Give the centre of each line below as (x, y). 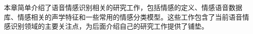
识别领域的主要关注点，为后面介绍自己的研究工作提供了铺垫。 (109, 26)
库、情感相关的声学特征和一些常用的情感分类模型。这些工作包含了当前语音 (123, 17)
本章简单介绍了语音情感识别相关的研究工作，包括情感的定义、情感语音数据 (123, 7)
